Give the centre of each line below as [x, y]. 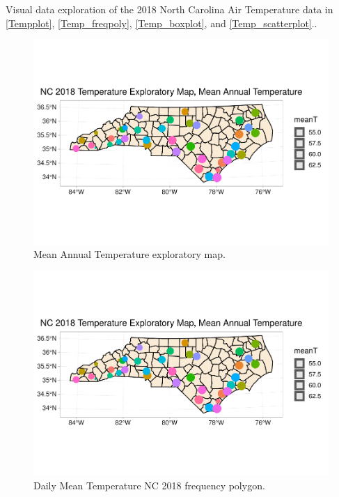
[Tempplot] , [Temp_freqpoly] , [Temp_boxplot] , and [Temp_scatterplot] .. [161, 23]
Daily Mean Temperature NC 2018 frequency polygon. [149, 485]
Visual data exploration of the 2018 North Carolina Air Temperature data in [169, 9]
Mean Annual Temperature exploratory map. [129, 254]
